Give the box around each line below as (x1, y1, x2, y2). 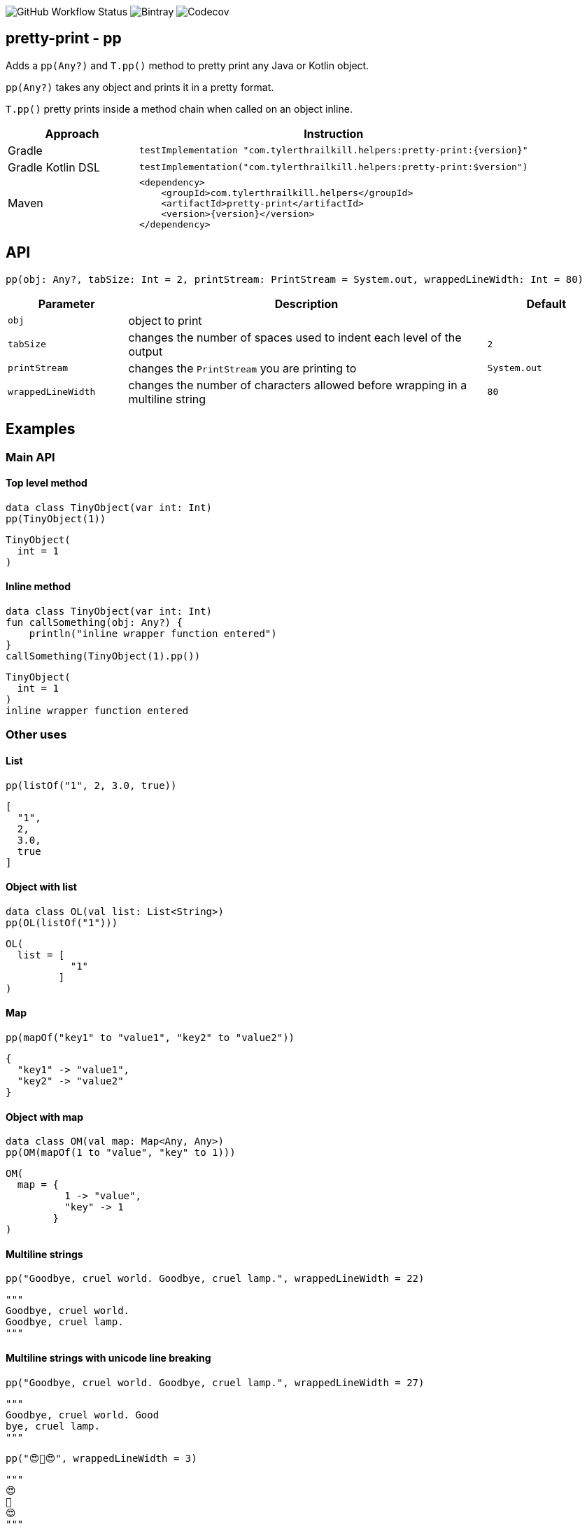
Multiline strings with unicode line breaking (6, 1352, 211, 1364)
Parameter (38, 296, 95, 311)
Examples (6, 420, 76, 438)
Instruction (304, 126, 364, 141)
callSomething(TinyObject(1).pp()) (6, 650, 201, 662)
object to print (128, 313, 202, 328)
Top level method (6, 477, 87, 489)
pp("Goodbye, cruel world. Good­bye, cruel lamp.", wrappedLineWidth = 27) (6, 1376, 425, 1388)
